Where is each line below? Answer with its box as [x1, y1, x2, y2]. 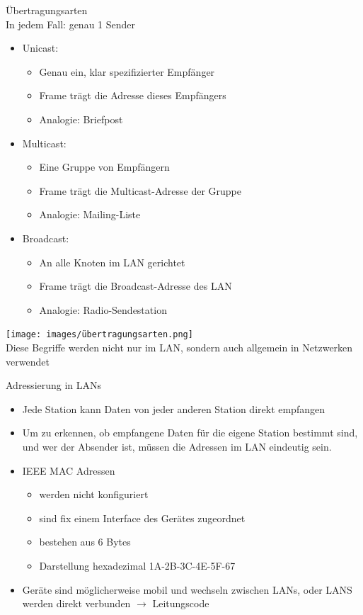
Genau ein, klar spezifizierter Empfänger [39, 64, 215, 79]
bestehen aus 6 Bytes [39, 534, 131, 549]
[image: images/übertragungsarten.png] [6, 329, 193, 340]
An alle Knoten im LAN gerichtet [39, 254, 185, 269]
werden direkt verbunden [22, 596, 131, 611]
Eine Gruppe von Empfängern [39, 159, 170, 174]
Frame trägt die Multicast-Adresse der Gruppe [39, 183, 241, 198]
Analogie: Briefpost [39, 111, 123, 126]
